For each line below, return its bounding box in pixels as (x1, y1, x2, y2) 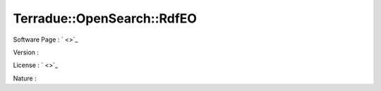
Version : (13, 48, 39, 56)
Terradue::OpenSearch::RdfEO (13, 11, 198, 26)
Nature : (13, 74, 37, 83)
